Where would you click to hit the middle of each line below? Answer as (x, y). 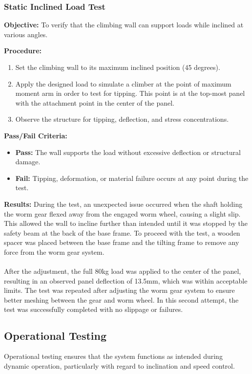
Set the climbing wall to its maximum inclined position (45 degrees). (118, 67)
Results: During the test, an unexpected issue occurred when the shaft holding (123, 204)
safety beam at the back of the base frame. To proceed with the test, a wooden (122, 232)
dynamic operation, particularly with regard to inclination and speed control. (119, 365)
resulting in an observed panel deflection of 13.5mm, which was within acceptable (126, 280)
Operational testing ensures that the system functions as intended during (113, 356)
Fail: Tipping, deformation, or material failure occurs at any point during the (132, 178)
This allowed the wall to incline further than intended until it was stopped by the (126, 223)
